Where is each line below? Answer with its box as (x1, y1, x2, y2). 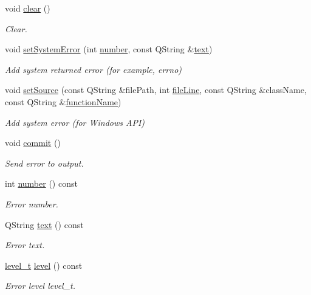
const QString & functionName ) (5, 95, 121, 108)
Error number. (5, 197, 58, 210)
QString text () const (5, 218, 84, 231)
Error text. (5, 238, 45, 251)
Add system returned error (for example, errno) (5, 63, 182, 75)
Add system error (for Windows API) (5, 116, 145, 128)
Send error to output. (5, 156, 84, 169)
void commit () (5, 136, 61, 149)
